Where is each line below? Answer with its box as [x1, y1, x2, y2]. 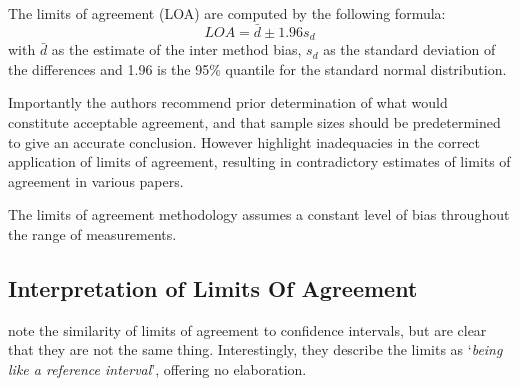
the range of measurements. [8, 224, 177, 245]
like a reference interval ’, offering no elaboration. [8, 359, 307, 379]
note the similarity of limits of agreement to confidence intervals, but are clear [8, 319, 487, 340]
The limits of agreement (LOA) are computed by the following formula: [8, 3, 446, 23]
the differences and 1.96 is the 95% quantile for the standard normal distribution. [8, 58, 507, 79]
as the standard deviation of [323, 39, 496, 60]
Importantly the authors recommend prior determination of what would [8, 92, 448, 113]
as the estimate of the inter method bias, [51, 39, 302, 60]
